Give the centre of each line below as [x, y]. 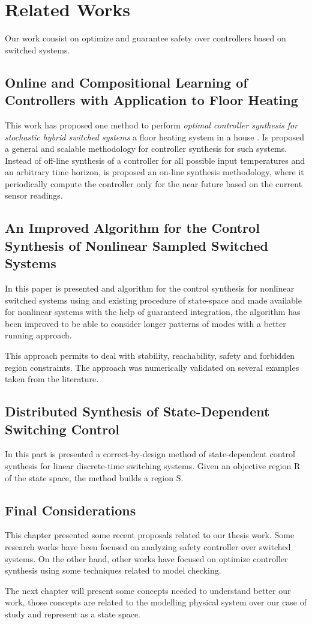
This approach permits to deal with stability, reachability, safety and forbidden [150, 355]
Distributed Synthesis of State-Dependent [137, 411]
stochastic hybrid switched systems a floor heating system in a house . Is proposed [154, 136]
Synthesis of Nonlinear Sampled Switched [136, 245]
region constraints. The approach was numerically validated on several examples [152, 367]
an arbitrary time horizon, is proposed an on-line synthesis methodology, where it [154, 172]
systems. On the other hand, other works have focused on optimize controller [146, 558]
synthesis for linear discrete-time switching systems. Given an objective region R [153, 465]
